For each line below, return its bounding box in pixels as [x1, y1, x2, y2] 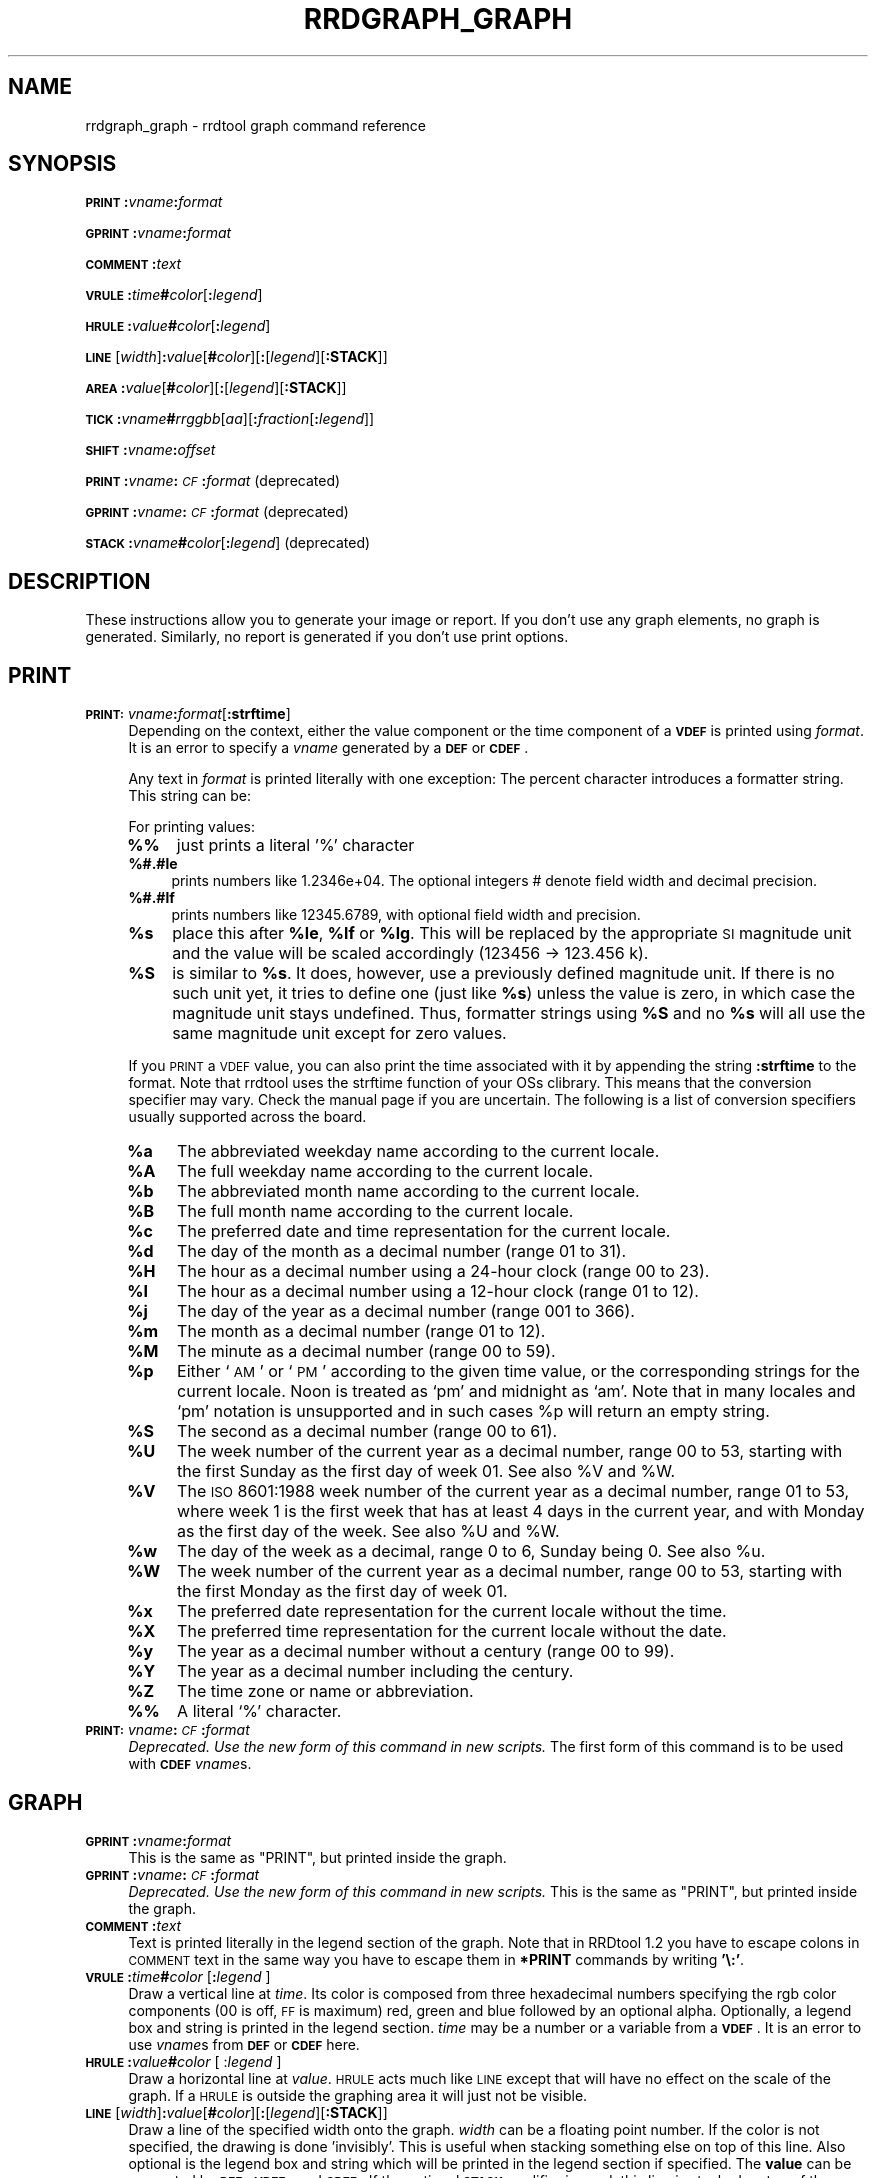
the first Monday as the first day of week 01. [177, 1581, 508, 1602]
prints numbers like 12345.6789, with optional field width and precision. [171, 906, 641, 924]
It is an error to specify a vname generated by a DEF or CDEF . [128, 739, 529, 757]
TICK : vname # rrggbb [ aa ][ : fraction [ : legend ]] [85, 410, 375, 428]
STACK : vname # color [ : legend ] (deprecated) [85, 534, 371, 552]
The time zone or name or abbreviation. [177, 1681, 474, 1702]
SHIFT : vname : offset [85, 441, 216, 459]
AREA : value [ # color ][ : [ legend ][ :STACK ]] [85, 379, 347, 397]
